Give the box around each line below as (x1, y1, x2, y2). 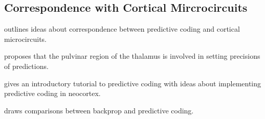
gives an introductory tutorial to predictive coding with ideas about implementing (4, 78, 261, 88)
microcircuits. (4, 33, 47, 44)
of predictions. (4, 60, 49, 71)
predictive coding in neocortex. (4, 88, 101, 99)
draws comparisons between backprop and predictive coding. (4, 105, 194, 115)
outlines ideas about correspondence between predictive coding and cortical (4, 23, 240, 34)
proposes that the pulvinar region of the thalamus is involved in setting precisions (4, 51, 260, 61)
